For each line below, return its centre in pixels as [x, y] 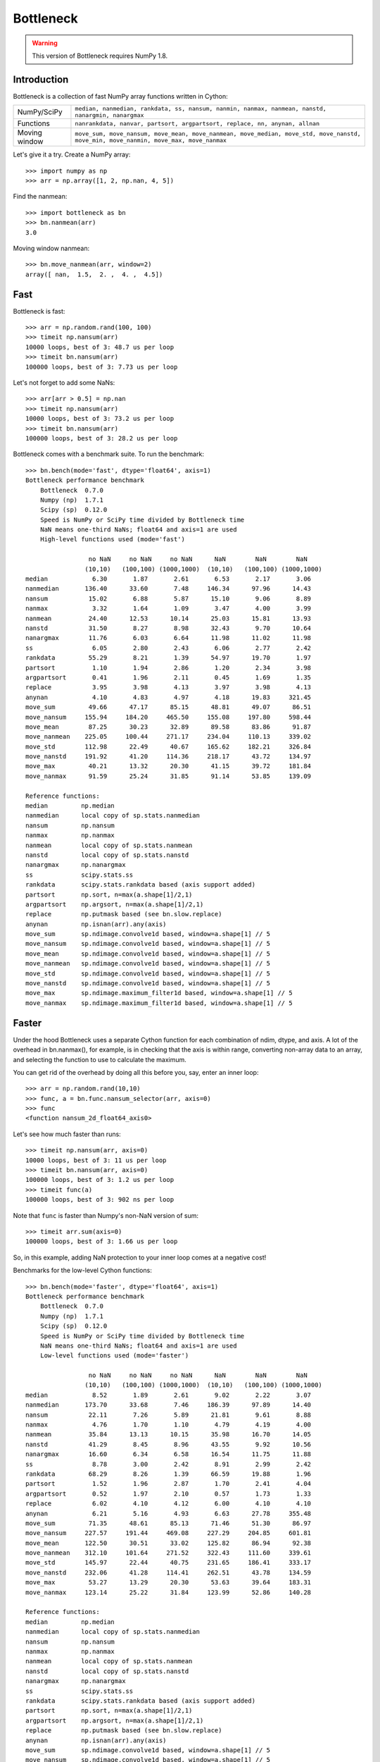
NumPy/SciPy [40, 112]
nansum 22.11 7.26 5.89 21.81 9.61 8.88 [169, 1415]
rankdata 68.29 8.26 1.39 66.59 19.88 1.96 [169, 1474]
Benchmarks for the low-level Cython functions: [83, 1270]
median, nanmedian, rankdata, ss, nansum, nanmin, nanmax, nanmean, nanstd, [201, 109]
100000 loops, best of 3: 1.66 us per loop [102, 1242]
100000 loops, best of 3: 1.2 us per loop [100, 1180]
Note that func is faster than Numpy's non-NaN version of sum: [106, 1215]
